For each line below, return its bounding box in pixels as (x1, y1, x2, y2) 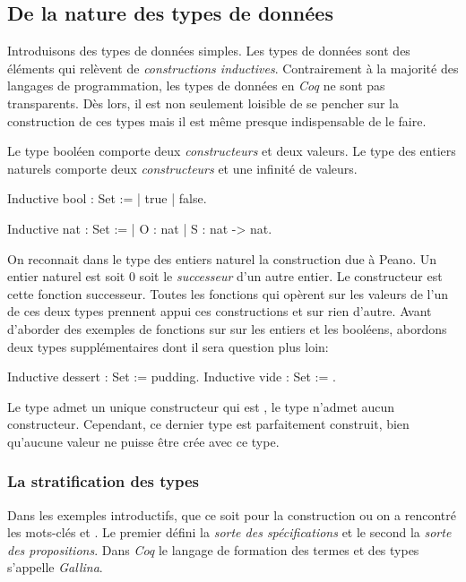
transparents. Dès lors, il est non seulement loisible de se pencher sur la (7, 93, 399, 112)
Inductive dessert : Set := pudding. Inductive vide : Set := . (7, 367, 336, 386)
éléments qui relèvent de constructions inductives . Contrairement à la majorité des (7, 58, 459, 77)
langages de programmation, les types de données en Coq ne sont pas (7, 76, 385, 95)
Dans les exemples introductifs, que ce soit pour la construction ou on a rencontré (7, 505, 456, 524)
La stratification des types (7, 470, 200, 492)
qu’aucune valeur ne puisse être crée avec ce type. (7, 432, 280, 450)
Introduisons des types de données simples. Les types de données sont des (7, 41, 410, 60)
